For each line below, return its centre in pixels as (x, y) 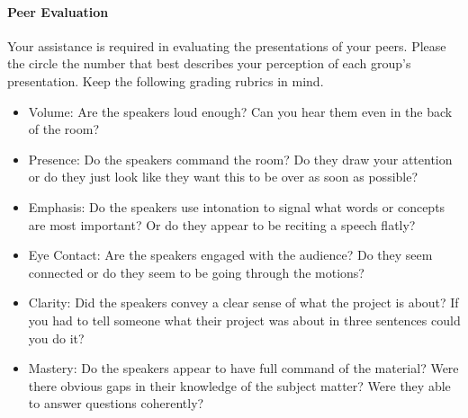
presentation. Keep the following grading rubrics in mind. (166, 80)
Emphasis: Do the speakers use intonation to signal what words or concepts (237, 206)
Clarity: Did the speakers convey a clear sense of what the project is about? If (243, 302)
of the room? (64, 129)
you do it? (56, 338)
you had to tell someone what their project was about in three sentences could (244, 320)
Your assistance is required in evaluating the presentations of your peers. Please (227, 45)
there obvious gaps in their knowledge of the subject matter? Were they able (239, 385)
